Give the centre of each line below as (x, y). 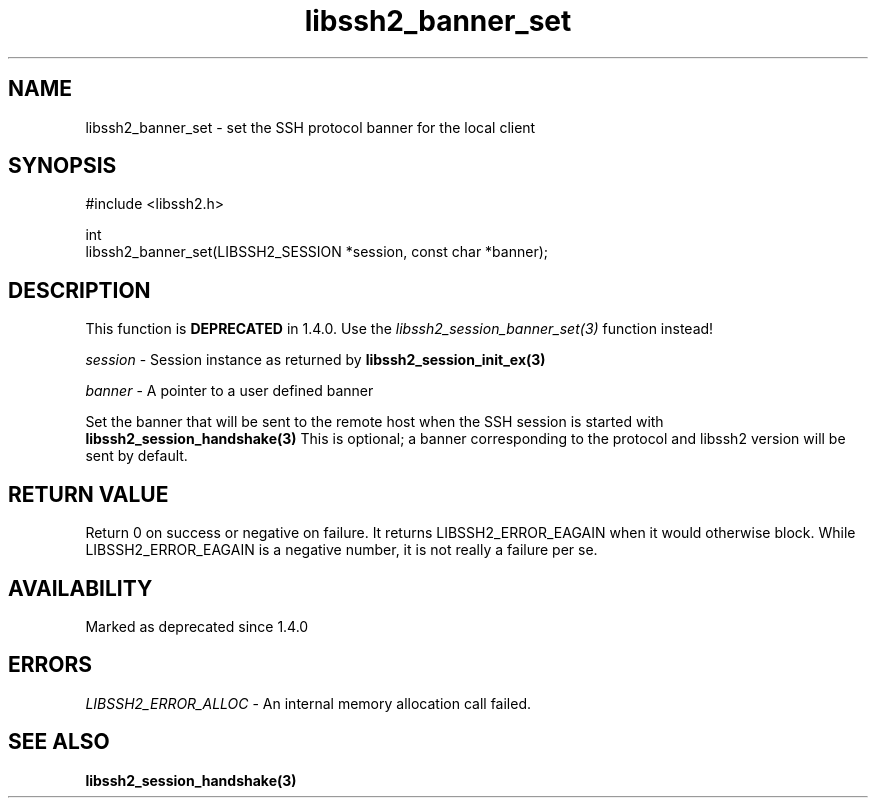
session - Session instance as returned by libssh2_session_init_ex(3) (315, 360)
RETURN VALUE (88, 494)
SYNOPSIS (62, 166)
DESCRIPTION (79, 290)
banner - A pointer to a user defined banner (229, 391)
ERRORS (50, 665)
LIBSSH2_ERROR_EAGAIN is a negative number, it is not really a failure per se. (341, 550)
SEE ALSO (59, 742)
